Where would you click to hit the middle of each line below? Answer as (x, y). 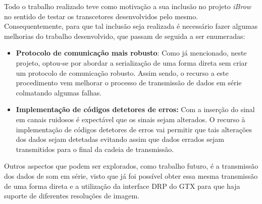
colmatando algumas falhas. (59, 92)
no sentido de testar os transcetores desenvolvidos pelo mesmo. (101, 16)
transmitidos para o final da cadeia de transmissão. (95, 149)
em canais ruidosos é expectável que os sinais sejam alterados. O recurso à (130, 119)
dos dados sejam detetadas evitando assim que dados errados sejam (120, 139)
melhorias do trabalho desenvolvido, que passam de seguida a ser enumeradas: (125, 36)
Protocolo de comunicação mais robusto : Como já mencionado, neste (131, 53)
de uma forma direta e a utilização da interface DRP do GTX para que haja (122, 186)
